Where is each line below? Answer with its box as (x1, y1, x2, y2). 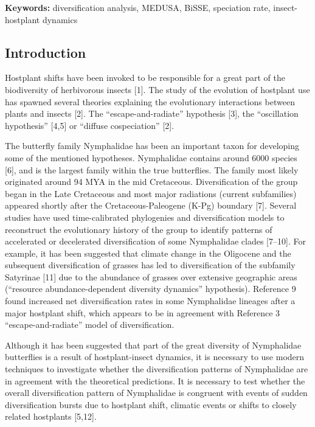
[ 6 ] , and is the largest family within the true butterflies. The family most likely (5, 163, 299, 176)
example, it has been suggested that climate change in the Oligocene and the (5, 246, 291, 259)
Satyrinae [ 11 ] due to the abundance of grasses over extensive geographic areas (5, 270, 297, 283)
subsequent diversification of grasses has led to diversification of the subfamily (5, 259, 296, 271)
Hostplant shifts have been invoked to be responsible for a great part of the (5, 71, 285, 84)
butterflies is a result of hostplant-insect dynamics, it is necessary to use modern (5, 350, 305, 363)
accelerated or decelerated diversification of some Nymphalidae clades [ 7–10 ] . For (5, 235, 306, 248)
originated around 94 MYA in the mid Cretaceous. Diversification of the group (5, 175, 298, 188)
